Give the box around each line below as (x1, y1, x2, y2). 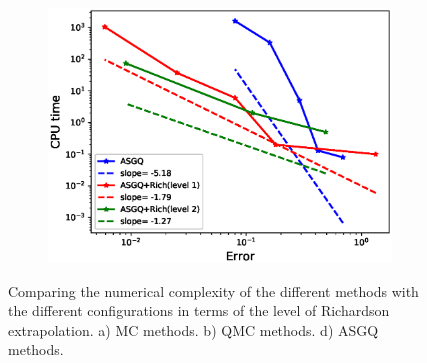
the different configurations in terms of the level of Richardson (8, 300, 390, 321)
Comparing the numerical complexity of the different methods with (8, 280, 419, 301)
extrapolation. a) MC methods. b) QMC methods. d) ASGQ (8, 319, 379, 340)
